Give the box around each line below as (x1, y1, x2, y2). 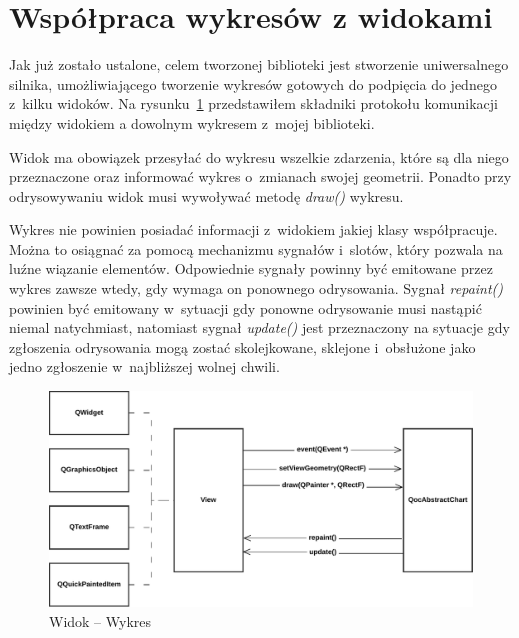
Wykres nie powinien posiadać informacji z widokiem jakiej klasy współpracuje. (9, 219, 498, 240)
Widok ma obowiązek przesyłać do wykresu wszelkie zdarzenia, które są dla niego (9, 146, 509, 167)
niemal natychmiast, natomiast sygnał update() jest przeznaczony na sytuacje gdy (9, 317, 510, 338)
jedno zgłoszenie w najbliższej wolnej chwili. (9, 356, 280, 377)
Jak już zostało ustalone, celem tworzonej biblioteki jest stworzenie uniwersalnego (9, 54, 509, 75)
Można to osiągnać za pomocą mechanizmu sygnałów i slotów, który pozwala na (9, 238, 503, 259)
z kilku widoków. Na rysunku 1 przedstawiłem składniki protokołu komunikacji (9, 93, 498, 114)
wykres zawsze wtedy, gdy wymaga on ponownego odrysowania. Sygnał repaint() (9, 278, 504, 299)
